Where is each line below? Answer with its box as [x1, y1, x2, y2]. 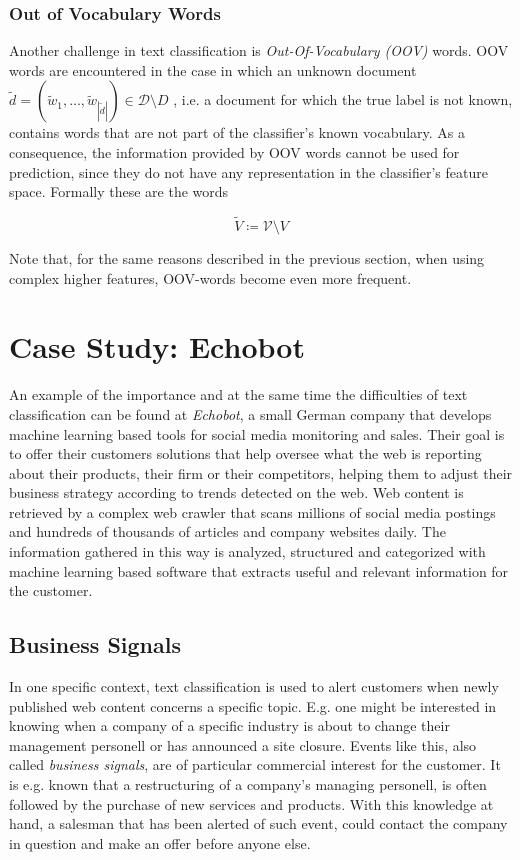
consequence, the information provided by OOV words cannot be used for [9, 142, 460, 162]
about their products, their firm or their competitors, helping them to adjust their [9, 462, 513, 483]
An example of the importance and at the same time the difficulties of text [9, 384, 468, 405]
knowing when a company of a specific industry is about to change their [9, 715, 450, 736]
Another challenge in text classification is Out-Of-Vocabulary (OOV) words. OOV [9, 40, 509, 61]
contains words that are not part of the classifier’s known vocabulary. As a [9, 122, 466, 143]
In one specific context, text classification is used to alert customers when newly [9, 676, 499, 697]
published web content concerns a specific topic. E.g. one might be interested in [9, 695, 497, 716]
